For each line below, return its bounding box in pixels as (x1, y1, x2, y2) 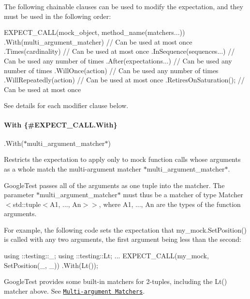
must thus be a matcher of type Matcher (123, 189, 243, 200)
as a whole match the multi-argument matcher (4, 163, 142, 173)
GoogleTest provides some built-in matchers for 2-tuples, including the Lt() (4, 276, 227, 286)
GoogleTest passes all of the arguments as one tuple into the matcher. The (4, 180, 225, 190)
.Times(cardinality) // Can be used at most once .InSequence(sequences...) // (4, 46, 235, 56)
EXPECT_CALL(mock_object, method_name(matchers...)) (4, 27, 185, 37)
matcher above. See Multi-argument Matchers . (4, 285, 145, 296)
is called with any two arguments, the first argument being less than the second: (4, 234, 241, 244)
